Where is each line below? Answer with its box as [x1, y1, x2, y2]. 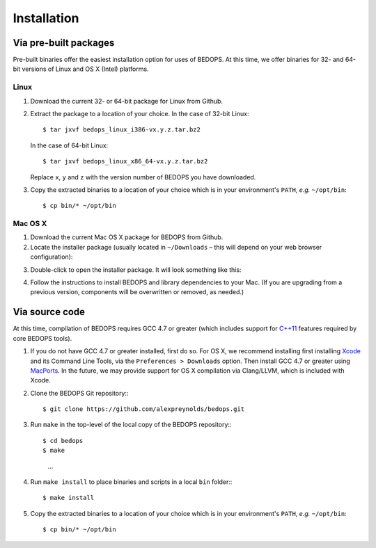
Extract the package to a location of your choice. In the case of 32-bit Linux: [30, 109, 249, 118]
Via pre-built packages [13, 37, 115, 49]
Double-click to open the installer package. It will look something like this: [30, 265, 242, 274]
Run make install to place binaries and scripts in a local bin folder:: [30, 478, 233, 486]
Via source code [13, 306, 86, 318]
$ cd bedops [42, 437, 84, 444]
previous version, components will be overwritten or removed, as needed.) [30, 288, 244, 296]
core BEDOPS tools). [13, 334, 72, 342]
